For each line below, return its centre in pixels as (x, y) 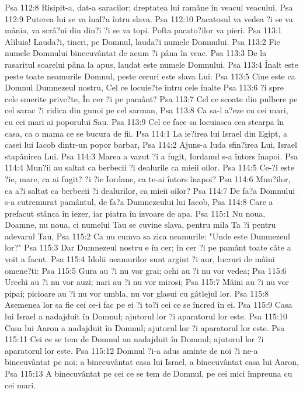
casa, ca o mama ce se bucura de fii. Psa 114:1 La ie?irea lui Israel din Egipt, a (146, 133)
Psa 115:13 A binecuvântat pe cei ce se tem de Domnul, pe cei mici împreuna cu (149, 373)
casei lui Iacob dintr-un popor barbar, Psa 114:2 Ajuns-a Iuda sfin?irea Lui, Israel (151, 145)
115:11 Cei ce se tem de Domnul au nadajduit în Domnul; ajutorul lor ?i (134, 339)
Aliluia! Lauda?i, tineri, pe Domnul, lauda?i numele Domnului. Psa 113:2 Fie (142, 41)
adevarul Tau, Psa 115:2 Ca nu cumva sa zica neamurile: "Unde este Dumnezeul (147, 236)
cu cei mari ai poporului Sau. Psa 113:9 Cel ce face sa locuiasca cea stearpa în (144, 121)
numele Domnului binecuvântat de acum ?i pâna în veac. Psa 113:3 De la (136, 53)
